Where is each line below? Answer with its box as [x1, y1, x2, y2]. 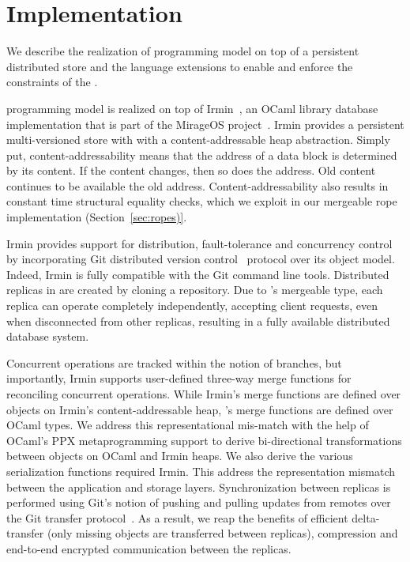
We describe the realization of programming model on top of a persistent [6, 43, 359, 59]
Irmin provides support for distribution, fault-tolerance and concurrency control [6, 235, 393, 251]
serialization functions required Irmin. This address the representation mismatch [6, 462, 395, 479]
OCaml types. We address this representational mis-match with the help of [6, 417, 369, 433]
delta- [352, 509, 380, 526]
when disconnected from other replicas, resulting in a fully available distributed [6, 312, 390, 329]
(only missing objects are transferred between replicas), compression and [47, 525, 398, 541]
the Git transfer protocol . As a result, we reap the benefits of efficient [6, 509, 348, 526]
